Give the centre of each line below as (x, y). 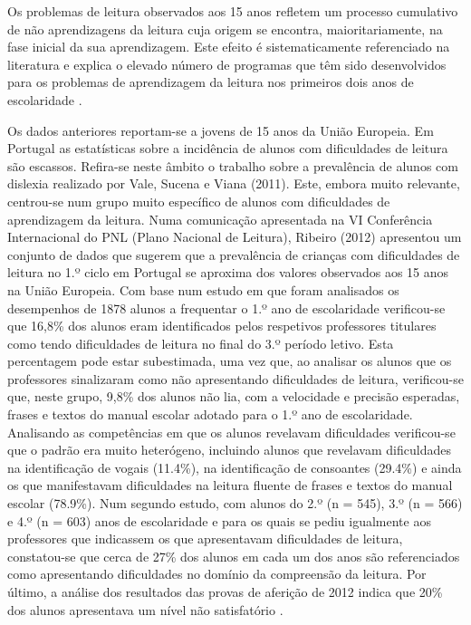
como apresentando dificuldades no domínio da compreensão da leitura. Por (217, 574)
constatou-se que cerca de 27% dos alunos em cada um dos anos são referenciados (234, 556)
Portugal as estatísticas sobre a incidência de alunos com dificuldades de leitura (228, 148)
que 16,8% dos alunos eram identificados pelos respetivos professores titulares (222, 326)
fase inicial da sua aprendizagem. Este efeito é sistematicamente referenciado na (229, 47)
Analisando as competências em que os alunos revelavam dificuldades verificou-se (231, 432)
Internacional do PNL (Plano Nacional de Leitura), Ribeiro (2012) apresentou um (235, 237)
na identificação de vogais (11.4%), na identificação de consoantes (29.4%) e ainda (235, 467)
